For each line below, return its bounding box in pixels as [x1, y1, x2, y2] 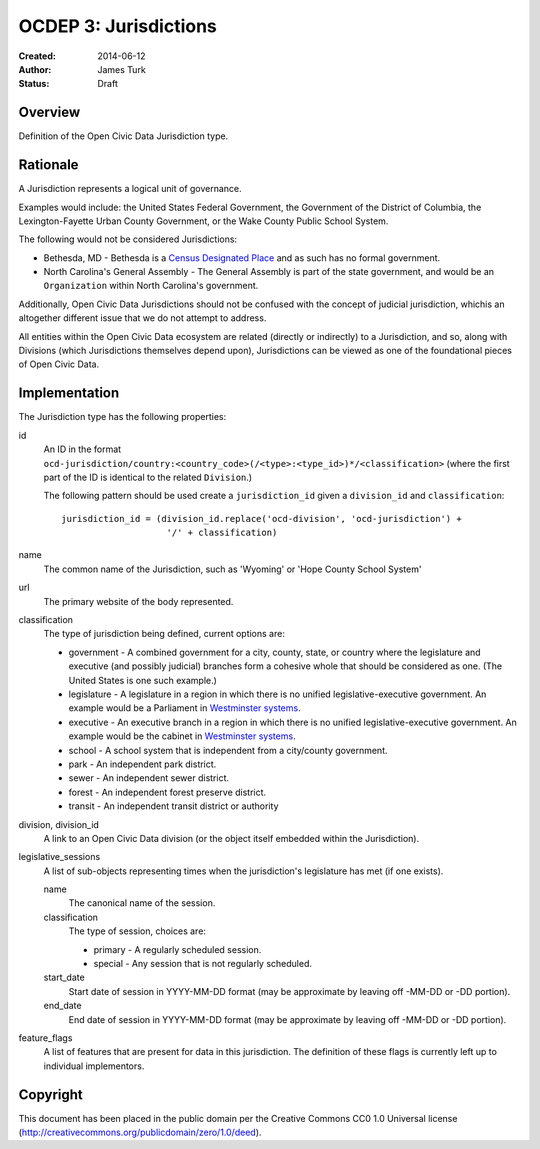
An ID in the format [43, 443, 122, 455]
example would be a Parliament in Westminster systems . [68, 702, 301, 714]
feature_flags [18, 1031, 73, 1044]
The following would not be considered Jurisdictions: [18, 233, 238, 245]
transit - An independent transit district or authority [68, 800, 279, 812]
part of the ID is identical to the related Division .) [43, 471, 253, 483]
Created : [18, 50, 57, 62]
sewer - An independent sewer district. [68, 772, 230, 784]
